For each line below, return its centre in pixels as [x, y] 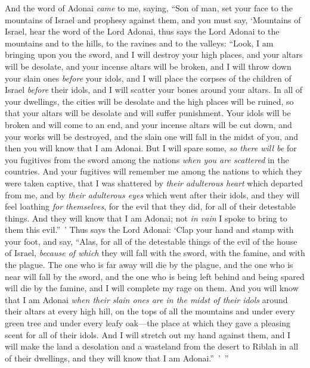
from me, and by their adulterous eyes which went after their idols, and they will [152, 194]
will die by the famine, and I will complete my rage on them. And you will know [152, 288]
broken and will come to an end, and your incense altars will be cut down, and [148, 124]
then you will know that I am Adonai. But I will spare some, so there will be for [151, 148]
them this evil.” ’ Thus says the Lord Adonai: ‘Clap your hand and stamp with [149, 230]
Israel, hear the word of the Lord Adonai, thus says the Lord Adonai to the [142, 31]
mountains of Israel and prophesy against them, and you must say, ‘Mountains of [153, 19]
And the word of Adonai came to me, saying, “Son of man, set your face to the [149, 8]
